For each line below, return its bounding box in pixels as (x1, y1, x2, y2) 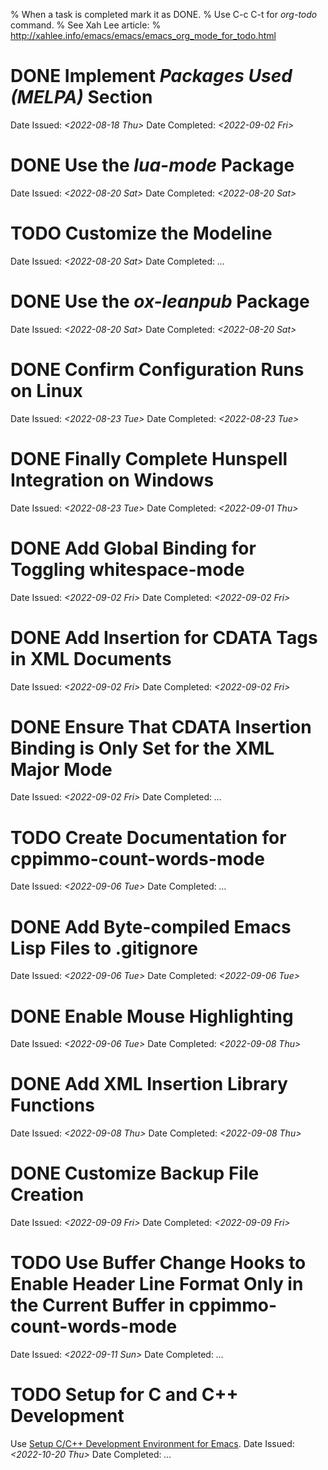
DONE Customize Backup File (10, 1162, 260, 1185)
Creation (10, 1184, 85, 1206)
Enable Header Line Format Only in (10, 1273, 304, 1296)
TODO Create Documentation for (10, 826, 287, 849)
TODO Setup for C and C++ (10, 1384, 239, 1406)
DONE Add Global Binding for (10, 537, 257, 559)
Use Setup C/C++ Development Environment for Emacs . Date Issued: (10, 1438, 295, 1449)
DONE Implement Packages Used (10, 65, 293, 88)
